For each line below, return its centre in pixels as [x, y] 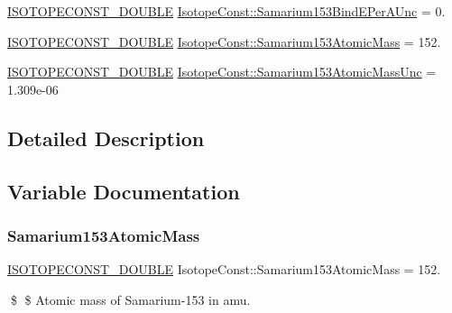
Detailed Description [106, 138]
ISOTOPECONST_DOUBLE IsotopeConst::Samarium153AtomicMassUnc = [222, 72]
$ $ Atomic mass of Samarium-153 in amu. [130, 299]
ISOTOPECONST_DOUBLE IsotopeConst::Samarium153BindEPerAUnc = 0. [226, 11]
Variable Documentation [124, 191]
